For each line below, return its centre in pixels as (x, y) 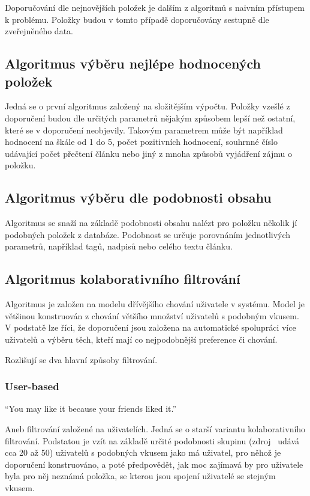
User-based (32, 386)
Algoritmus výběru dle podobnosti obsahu (138, 197)
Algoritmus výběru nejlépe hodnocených (133, 63)
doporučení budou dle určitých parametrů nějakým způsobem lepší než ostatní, (150, 118)
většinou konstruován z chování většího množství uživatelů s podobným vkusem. (152, 315)
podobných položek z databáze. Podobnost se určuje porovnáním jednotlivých (148, 234)
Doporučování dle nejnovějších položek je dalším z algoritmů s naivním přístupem (155, 7)
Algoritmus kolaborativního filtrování (123, 279)
